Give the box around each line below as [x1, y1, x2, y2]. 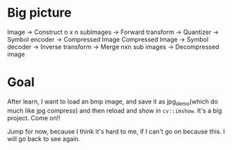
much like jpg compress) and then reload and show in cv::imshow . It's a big [7, 106, 222, 115]
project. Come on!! [7, 113, 61, 122]
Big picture [7, 5, 72, 21]
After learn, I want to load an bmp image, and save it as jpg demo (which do [7, 97, 218, 107]
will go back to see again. [7, 134, 81, 143]
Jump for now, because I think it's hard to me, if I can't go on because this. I [7, 127, 225, 135]
